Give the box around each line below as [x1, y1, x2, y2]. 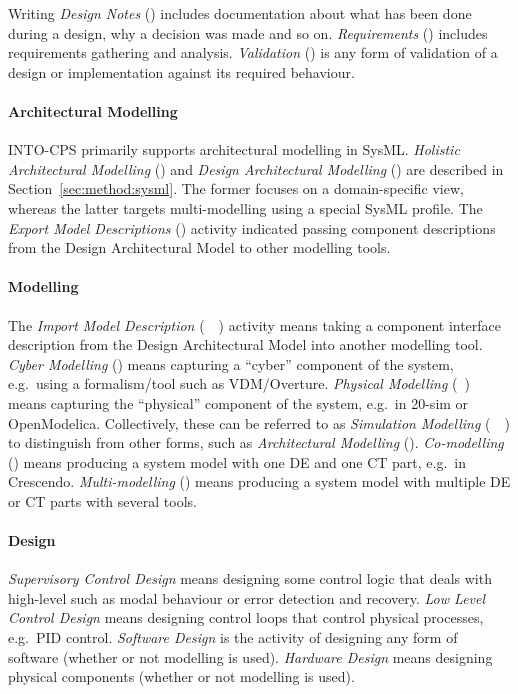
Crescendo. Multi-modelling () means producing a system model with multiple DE [8, 471, 511, 492]
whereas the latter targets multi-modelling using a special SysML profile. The [8, 197, 483, 218]
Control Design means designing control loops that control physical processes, [8, 607, 484, 628]
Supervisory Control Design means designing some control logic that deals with [8, 568, 492, 589]
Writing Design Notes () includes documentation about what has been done [8, 3, 472, 23]
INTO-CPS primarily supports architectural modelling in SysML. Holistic [8, 139, 460, 160]
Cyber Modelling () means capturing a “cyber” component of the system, [8, 353, 454, 374]
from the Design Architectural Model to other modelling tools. [8, 237, 391, 258]
